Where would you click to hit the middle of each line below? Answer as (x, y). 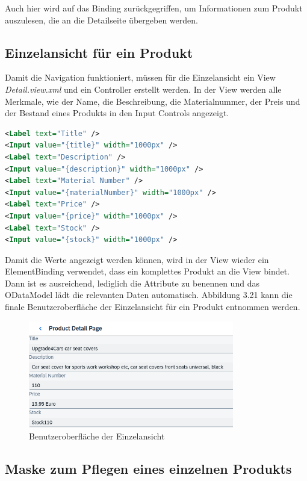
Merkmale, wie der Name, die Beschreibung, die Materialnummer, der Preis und (153, 101)
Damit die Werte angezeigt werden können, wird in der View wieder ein (137, 259)
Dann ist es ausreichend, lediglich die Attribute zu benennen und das (132, 283)
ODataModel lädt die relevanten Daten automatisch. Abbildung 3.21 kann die (149, 295)
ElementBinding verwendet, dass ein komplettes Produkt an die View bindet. (147, 271)
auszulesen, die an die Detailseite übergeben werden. (101, 20)
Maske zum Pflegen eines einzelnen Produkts (148, 469)
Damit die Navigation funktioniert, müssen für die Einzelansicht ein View (140, 77)
